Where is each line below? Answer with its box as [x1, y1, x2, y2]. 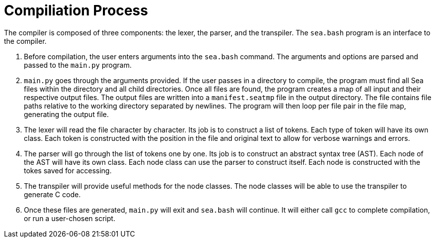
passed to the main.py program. [24, 60, 132, 69]
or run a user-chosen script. [24, 214, 115, 223]
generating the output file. [24, 110, 109, 119]
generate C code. [24, 190, 81, 199]
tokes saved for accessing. [24, 166, 112, 175]
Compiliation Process [4, 2, 148, 19]
